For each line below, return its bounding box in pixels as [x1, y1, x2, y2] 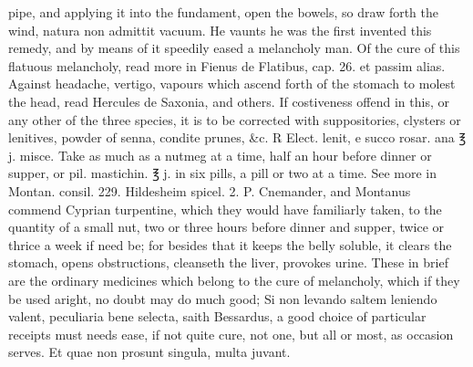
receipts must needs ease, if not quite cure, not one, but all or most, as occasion [8, 324, 454, 343]
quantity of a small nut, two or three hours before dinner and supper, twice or [8, 217, 445, 236]
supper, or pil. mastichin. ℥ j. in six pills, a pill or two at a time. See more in [8, 163, 437, 183]
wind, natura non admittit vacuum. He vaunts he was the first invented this [8, 20, 432, 39]
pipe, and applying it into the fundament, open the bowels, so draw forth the [8, 3, 439, 21]
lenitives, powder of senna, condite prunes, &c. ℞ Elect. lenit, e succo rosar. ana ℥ [8, 128, 466, 147]
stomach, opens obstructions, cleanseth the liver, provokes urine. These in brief [8, 253, 448, 272]
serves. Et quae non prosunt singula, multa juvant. [8, 342, 291, 362]
